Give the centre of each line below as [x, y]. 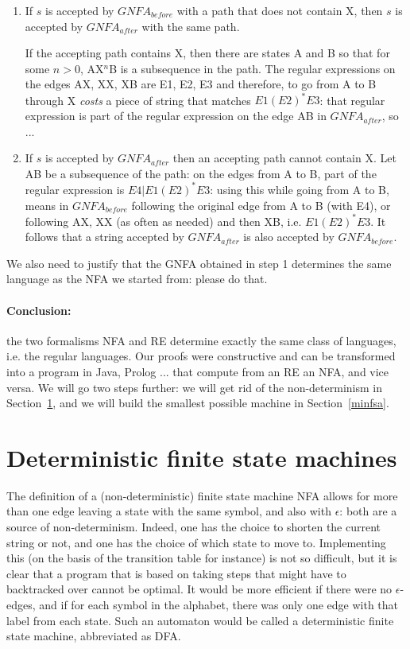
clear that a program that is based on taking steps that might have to [176, 573]
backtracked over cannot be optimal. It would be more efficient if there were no [199, 589]
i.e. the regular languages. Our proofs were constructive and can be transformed [201, 356]
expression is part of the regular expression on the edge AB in [176, 116]
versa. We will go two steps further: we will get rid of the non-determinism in [194, 387]
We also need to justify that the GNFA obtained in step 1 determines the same [199, 263]
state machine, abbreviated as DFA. [94, 636]
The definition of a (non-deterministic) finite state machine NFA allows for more [202, 495]
